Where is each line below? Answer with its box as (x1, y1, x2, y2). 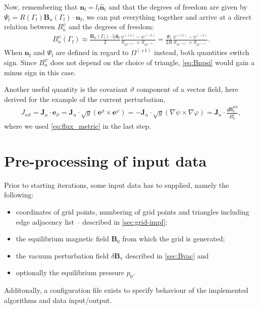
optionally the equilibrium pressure (16, 267, 124, 278)
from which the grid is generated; (122, 233, 225, 244)
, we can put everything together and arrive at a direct (82, 11, 252, 22)
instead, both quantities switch (154, 47, 249, 58)
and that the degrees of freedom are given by (108, 2, 247, 12)
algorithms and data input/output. (4, 294, 112, 305)
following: (4, 189, 34, 200)
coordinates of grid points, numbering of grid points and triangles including (16, 207, 249, 217)
